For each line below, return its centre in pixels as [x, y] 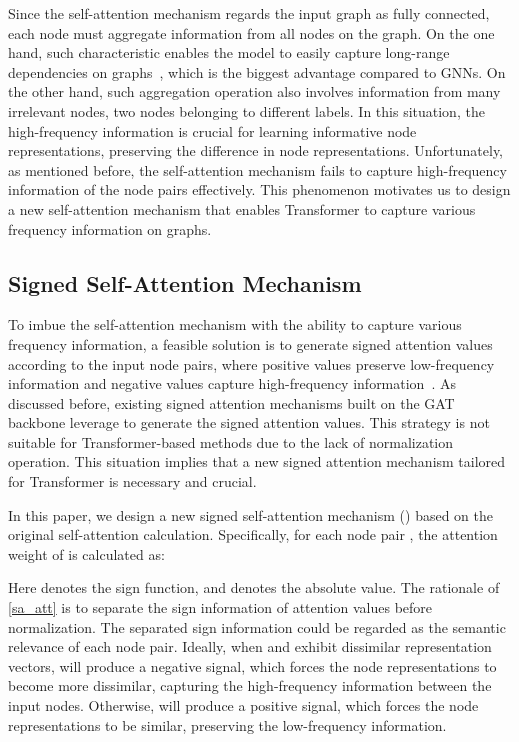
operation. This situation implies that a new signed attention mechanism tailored [257, 461]
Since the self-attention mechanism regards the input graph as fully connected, [249, 13]
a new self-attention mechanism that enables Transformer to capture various [242, 208]
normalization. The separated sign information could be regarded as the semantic [257, 626]
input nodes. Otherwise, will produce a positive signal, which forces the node [243, 705]
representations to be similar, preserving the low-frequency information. [227, 724]
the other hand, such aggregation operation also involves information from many [254, 91]
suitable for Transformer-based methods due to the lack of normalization [231, 441]
